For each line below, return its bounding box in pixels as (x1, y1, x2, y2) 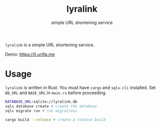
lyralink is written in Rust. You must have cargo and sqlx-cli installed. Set (5, 85, 156, 90)
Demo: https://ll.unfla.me (5, 51, 55, 57)
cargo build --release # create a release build (5, 117, 106, 122)
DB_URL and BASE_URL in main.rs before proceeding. (5, 89, 107, 96)
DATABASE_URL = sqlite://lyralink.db (5, 99, 78, 104)
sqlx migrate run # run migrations (5, 108, 78, 113)
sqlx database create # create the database (5, 104, 97, 108)
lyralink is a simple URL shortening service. (5, 42, 95, 47)
